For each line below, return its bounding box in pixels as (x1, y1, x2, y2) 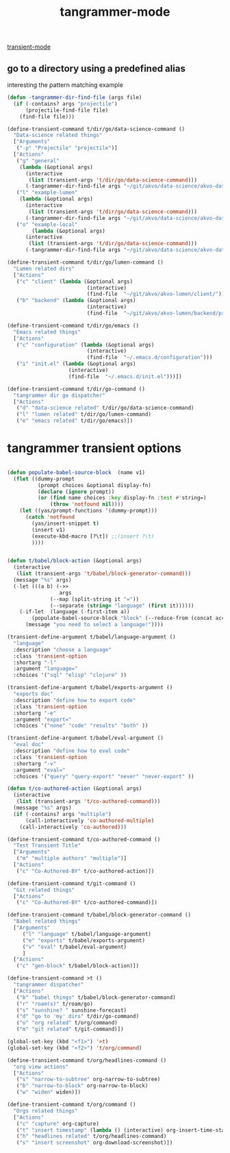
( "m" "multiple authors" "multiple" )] (16, 855, 127, 862)
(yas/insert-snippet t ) (31, 520, 99, 527)
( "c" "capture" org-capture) (16, 1120, 99, 1127)
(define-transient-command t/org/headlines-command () (7, 1056, 167, 1064)
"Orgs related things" (13, 1107, 78, 1114)
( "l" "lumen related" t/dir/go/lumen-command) (16, 411, 152, 418)
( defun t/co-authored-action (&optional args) (7, 785, 142, 792)
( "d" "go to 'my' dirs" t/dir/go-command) (16, 1013, 139, 1020)
